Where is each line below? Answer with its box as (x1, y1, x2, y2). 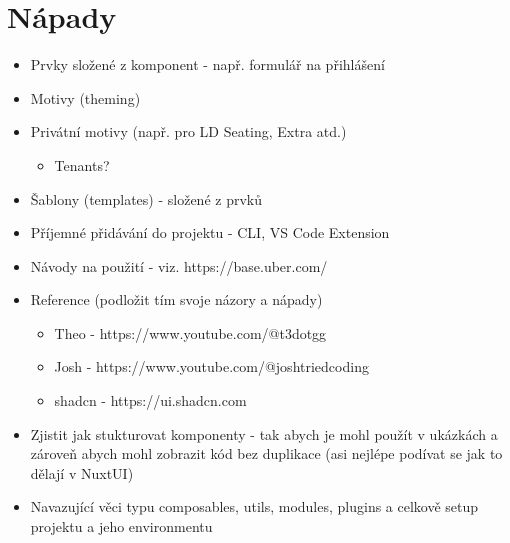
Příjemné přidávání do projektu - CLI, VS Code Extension (30, 222, 390, 243)
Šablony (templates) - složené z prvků (30, 188, 262, 209)
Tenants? (54, 154, 110, 175)
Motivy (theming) (30, 87, 141, 108)
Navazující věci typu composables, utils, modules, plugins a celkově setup (30, 496, 479, 517)
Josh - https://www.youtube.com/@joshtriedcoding (54, 356, 369, 377)
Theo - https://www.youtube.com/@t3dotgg (54, 322, 327, 343)
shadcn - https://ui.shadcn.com (54, 390, 247, 411)
